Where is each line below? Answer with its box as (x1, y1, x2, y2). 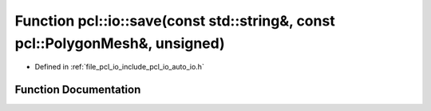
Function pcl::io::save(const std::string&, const (14, 12, 335, 30)
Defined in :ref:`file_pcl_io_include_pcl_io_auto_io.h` (34, 62, 205, 72)
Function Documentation (14, 83, 141, 97)
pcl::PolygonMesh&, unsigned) (14, 34, 225, 52)
